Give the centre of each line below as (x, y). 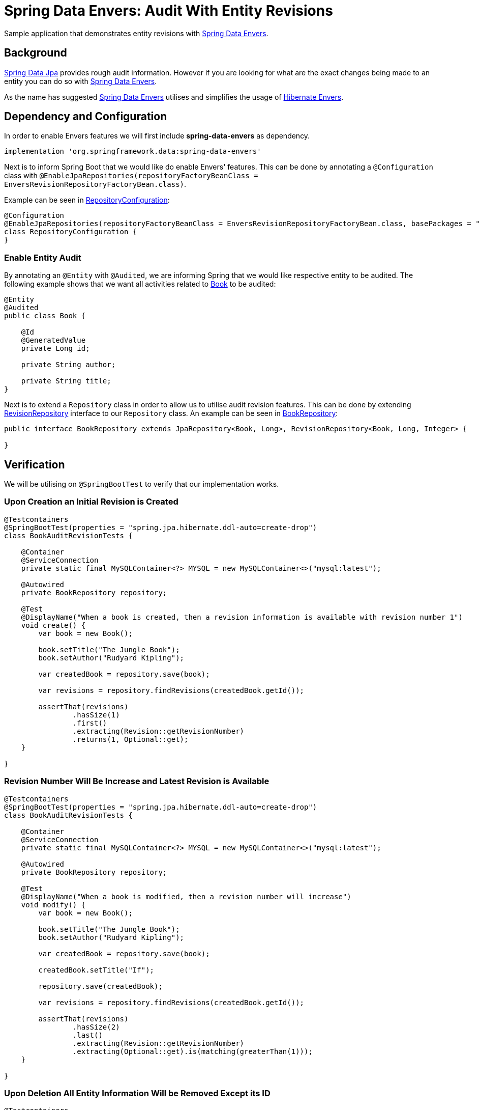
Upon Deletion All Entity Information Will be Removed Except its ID (137, 1093)
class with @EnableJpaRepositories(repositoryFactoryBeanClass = (131, 176)
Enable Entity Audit (43, 257)
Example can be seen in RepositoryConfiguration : (87, 200)
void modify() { (53, 905)
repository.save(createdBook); (100, 986)
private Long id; (55, 349)
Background (36, 53)
